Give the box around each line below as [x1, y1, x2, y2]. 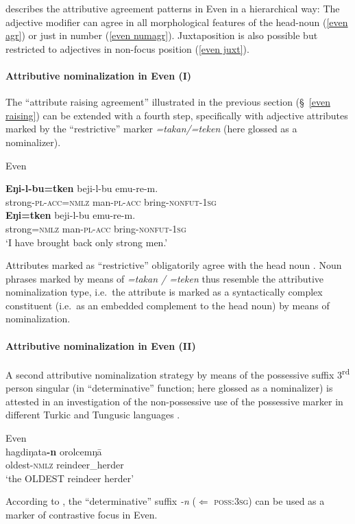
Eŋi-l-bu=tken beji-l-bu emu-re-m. [5, 181, 158, 195]
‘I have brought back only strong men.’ [5, 235, 168, 249]
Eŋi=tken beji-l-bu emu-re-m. [5, 208, 136, 222]
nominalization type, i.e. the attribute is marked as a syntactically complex [5, 285, 323, 299]
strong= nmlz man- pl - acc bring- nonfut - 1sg [5, 221, 186, 235]
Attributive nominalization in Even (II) [5, 338, 196, 353]
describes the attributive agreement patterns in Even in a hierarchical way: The [5, 1, 340, 15]
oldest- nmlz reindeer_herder [5, 457, 124, 472]
